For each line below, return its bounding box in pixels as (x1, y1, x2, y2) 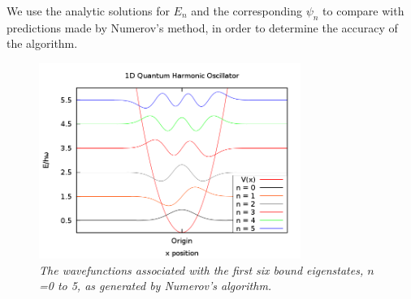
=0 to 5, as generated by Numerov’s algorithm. (39, 277, 272, 294)
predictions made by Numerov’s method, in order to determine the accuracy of (6, 19, 398, 36)
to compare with (322, 2, 405, 19)
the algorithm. (6, 35, 78, 52)
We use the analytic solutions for (6, 2, 170, 19)
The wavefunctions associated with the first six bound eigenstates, (39, 261, 364, 278)
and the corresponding (191, 2, 302, 19)
